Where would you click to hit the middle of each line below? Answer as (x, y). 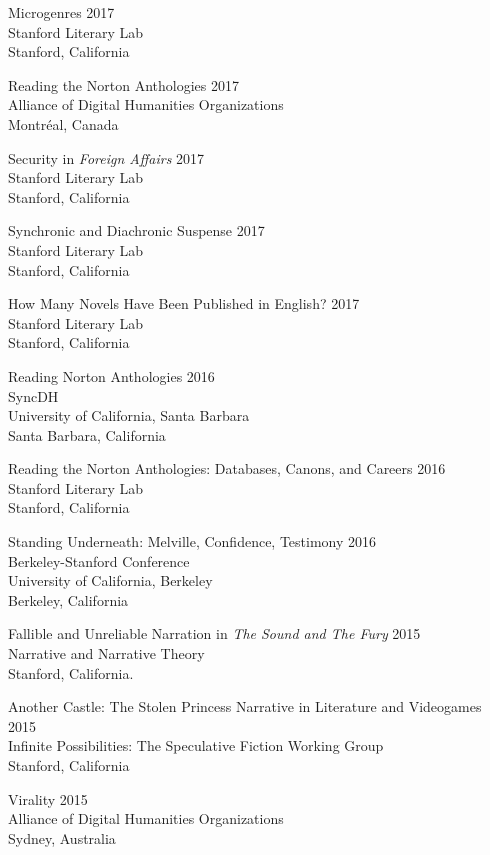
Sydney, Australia (62, 837)
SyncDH (33, 395)
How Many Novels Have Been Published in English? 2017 (184, 303)
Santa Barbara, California (87, 434)
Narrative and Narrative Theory (106, 653)
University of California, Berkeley (110, 580)
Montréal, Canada (63, 123)
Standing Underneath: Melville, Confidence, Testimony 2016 (192, 541)
